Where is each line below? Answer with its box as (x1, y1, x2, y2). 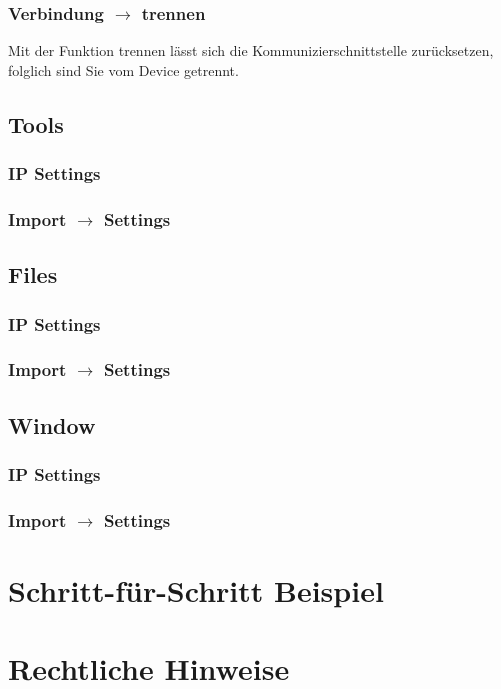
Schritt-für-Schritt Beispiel (8, 570, 384, 610)
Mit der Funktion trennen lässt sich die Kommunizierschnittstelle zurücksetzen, (8, 40, 494, 61)
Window (8, 409, 96, 440)
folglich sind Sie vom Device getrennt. (8, 59, 239, 80)
